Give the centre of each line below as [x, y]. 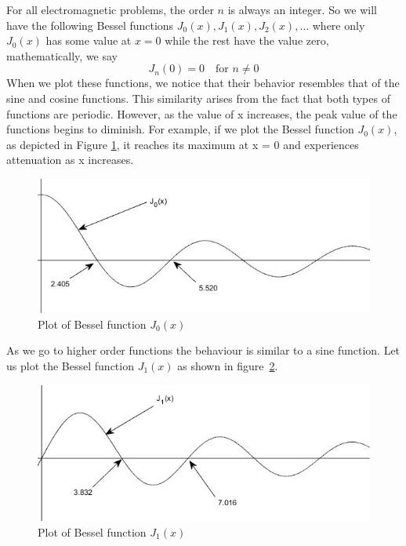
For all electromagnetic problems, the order [110, 9]
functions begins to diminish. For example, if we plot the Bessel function [180, 129]
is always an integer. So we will [302, 9]
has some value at [89, 40]
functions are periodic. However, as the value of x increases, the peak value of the [202, 113]
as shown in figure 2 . [228, 365]
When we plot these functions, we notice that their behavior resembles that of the [203, 83]
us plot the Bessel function [70, 365]
